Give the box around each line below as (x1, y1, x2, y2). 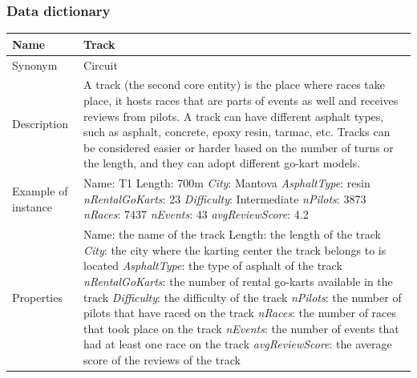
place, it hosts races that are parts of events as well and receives (83, 92, 399, 108)
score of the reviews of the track (83, 352, 241, 368)
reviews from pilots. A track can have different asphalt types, (83, 107, 384, 124)
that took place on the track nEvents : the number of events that (83, 320, 399, 336)
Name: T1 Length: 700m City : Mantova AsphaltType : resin (83, 175, 370, 191)
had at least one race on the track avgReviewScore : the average (83, 336, 392, 352)
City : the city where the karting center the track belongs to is (83, 241, 387, 258)
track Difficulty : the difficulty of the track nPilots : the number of (83, 288, 402, 305)
